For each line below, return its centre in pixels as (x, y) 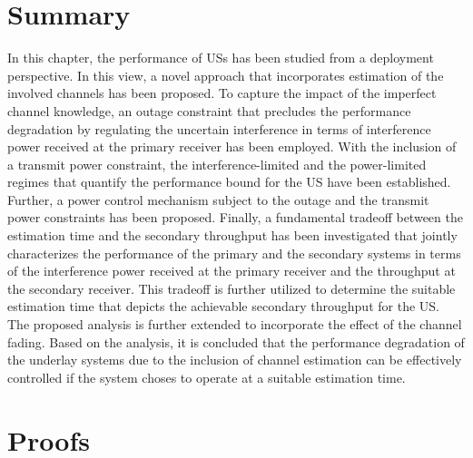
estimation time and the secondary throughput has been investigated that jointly (232, 235)
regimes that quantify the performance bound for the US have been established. (229, 182)
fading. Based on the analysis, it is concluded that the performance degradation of (236, 341)
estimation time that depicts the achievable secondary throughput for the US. (223, 306)
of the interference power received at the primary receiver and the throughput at (232, 271)
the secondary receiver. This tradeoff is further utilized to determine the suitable (232, 288)
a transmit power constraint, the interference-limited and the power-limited (217, 164)
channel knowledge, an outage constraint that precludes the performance (209, 110)
